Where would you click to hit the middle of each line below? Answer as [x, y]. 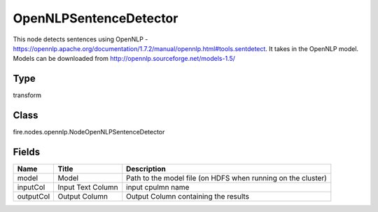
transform [27, 95]
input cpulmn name [158, 188]
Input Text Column [88, 188]
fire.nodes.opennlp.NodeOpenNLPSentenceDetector [89, 132]
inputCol [31, 188]
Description [146, 169]
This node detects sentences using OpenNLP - [80, 39]
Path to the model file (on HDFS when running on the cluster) [226, 178]
